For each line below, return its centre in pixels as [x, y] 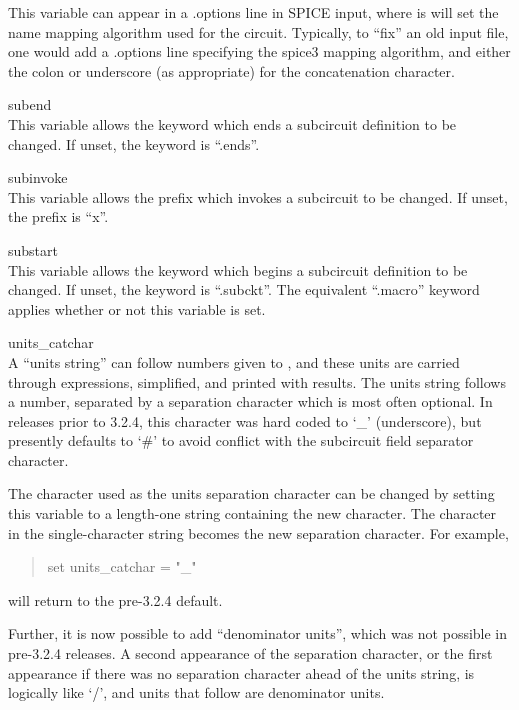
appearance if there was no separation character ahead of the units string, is [241, 672]
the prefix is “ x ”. [58, 216]
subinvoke [38, 177]
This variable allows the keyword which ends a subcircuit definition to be [232, 123]
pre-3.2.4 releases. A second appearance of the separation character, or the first [250, 653]
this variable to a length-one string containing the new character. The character [252, 513]
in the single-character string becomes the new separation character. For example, [258, 532]
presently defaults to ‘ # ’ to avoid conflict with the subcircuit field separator [241, 440]
